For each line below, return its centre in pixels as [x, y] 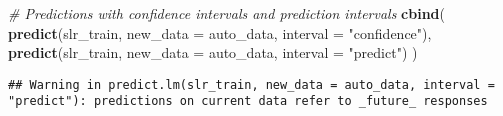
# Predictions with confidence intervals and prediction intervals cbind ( [227, 13]
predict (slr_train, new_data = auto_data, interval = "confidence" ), [220, 32]
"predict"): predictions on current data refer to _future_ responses [248, 101]
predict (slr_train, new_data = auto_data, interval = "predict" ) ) [213, 52]
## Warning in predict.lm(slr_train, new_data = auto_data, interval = [251, 84]
